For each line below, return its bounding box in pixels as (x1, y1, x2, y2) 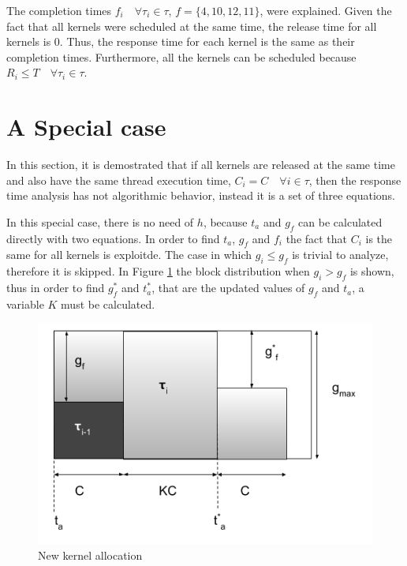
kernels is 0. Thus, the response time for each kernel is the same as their (6, 33, 355, 50)
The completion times (6, 2, 112, 18)
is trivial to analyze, (292, 246, 389, 263)
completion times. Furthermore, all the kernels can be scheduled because (6, 48, 357, 65)
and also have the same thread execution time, (6, 171, 231, 188)
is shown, (349, 263, 394, 279)
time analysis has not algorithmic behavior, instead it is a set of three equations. (6, 187, 395, 204)
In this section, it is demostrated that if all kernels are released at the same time (6, 156, 395, 173)
